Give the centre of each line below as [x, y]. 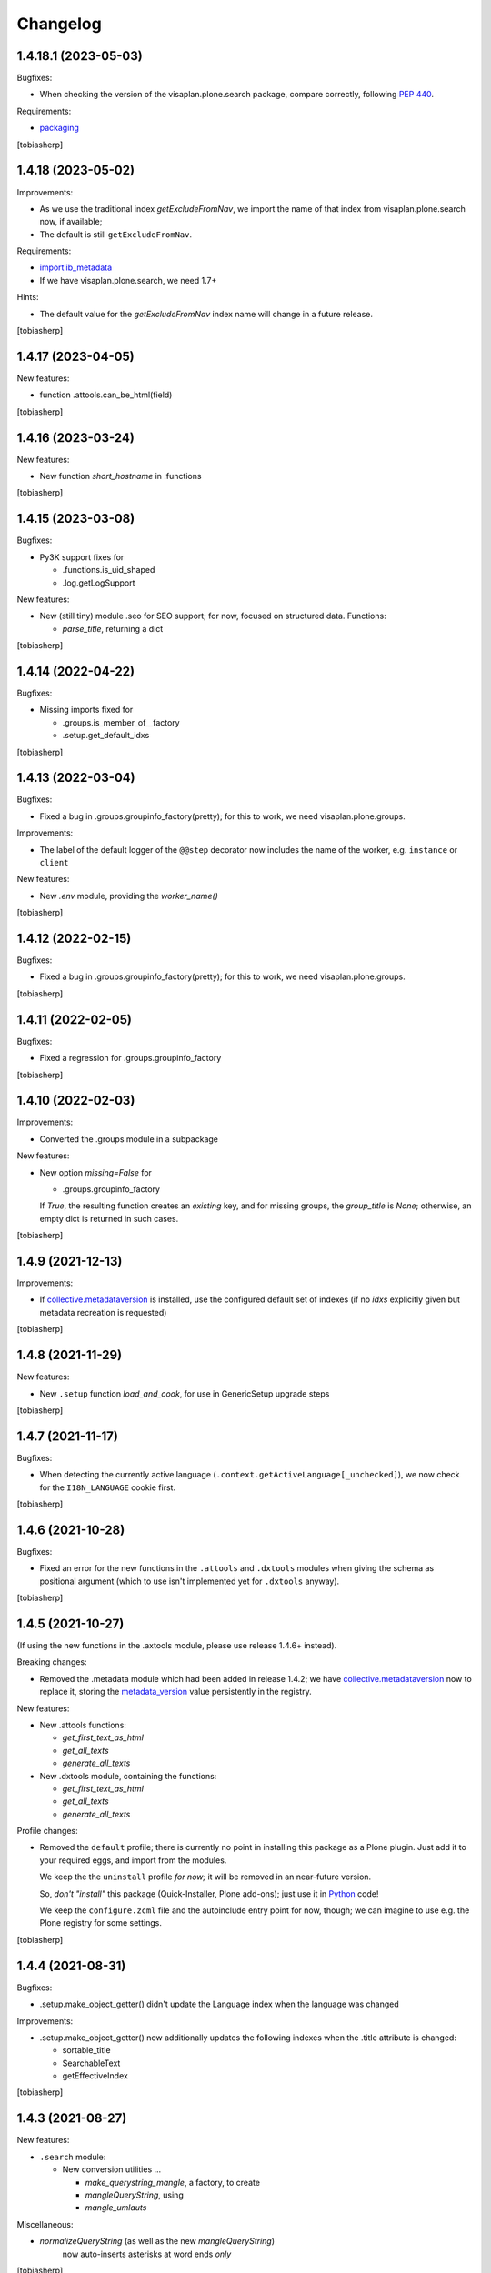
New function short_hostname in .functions [120, 476]
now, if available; [71, 222]
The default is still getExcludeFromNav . [116, 234]
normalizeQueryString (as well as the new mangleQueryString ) [157, 2241]
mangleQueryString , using [134, 2195]
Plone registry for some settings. [101, 1923]
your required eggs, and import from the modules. [133, 1860]
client [54, 862]
